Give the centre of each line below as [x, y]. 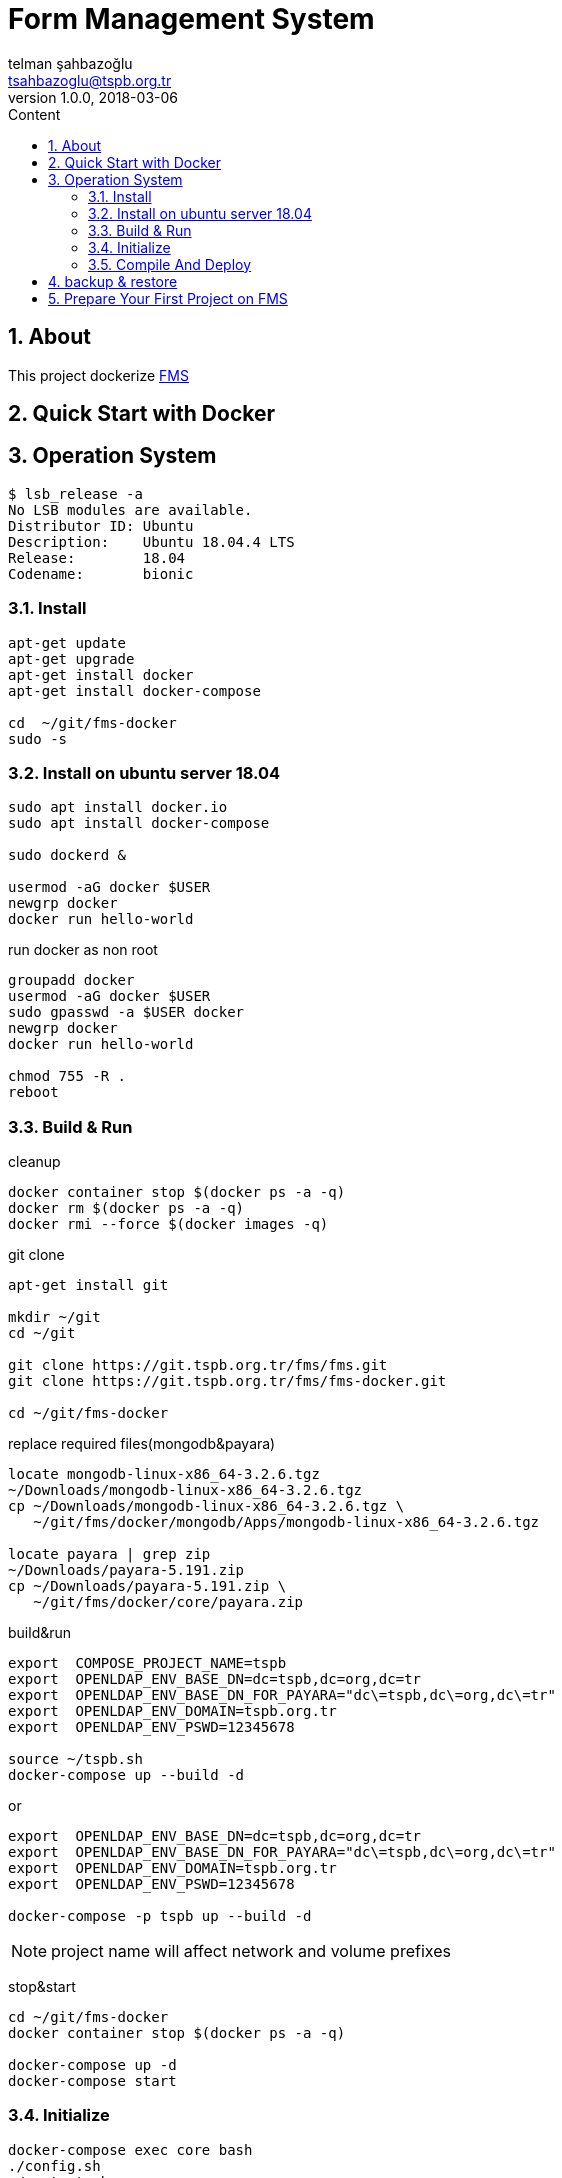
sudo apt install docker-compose [139, 823]
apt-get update [67, 642]
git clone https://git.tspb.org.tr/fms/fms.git [198, 1365]
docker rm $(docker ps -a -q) [126, 1208]
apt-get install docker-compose [134, 690]
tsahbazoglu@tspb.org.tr [90, 80]
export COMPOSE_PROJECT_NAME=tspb [147, 1663]
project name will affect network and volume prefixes [251, 1951]
